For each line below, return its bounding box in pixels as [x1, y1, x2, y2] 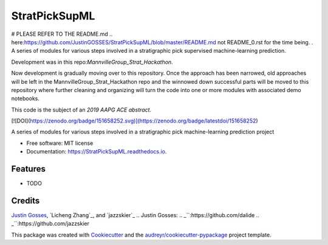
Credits [11, 195, 40, 206]
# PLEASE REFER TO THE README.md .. [11, 30, 113, 38]
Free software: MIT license [26, 139, 94, 147]
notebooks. [11, 95, 39, 102]
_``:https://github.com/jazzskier [11, 220, 90, 227]
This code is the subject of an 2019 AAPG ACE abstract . [11, 106, 152, 113]
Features [11, 164, 46, 174]
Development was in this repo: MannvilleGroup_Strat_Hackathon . [11, 58, 173, 65]
